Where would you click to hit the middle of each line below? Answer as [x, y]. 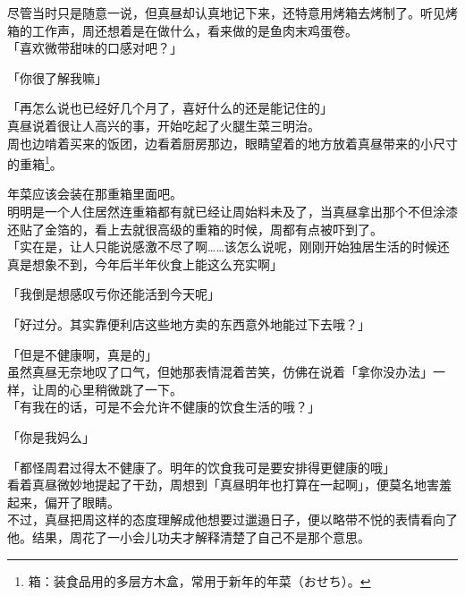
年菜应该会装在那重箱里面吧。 [95, 194]
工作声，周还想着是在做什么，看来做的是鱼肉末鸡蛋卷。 [194, 30]
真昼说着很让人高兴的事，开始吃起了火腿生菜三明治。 [164, 125]
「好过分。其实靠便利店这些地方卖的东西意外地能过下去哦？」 [189, 324]
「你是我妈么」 [51, 436]
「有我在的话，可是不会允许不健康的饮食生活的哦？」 [164, 407]
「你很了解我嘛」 [57, 77]
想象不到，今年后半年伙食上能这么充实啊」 [157, 264]
